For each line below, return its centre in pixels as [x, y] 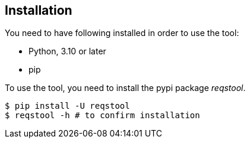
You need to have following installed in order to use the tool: [122, 33]
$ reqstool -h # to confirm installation [102, 116]
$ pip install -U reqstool [67, 106]
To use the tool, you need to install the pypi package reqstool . [125, 88]
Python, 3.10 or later [67, 51]
